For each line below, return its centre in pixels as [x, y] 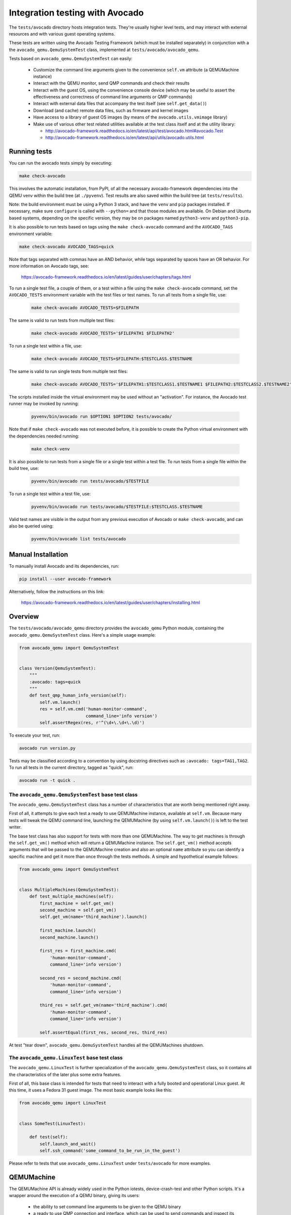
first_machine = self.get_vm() [77, 903]
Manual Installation [39, 554]
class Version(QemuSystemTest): [58, 668]
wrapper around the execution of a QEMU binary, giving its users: [74, 1196]
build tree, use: [24, 469]
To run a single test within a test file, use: [50, 494]
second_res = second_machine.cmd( [81, 978]
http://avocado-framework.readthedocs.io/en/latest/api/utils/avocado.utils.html [125, 138]
